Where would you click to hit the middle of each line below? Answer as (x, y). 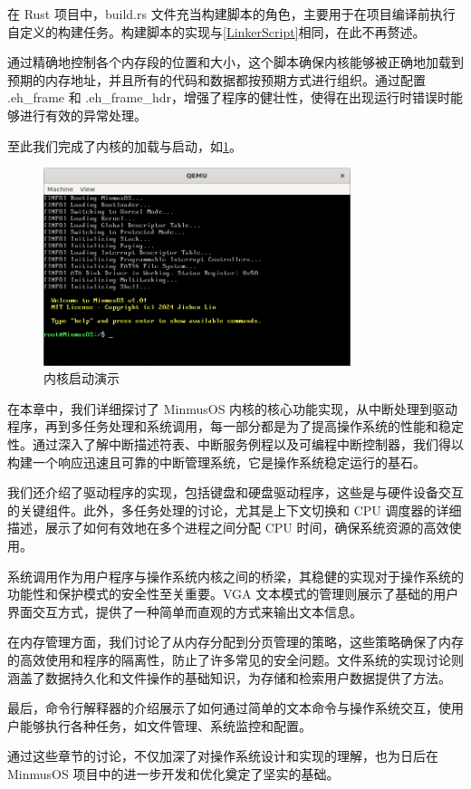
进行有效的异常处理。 (83, 115)
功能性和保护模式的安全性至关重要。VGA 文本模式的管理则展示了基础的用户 (233, 594)
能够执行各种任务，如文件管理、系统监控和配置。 (165, 725)
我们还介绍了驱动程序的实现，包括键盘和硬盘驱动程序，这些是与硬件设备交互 (235, 492)
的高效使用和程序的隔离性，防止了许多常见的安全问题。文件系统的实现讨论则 (235, 659)
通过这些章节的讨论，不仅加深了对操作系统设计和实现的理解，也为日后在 (223, 756)
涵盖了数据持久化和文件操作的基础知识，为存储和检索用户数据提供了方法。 (229, 677)
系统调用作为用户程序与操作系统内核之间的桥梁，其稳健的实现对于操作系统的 (235, 576)
